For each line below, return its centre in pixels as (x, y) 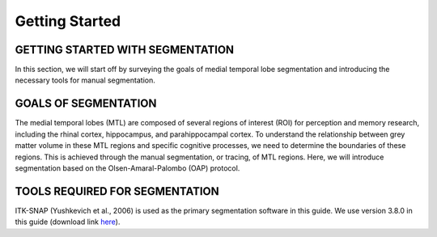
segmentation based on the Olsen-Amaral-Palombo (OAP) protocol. (127, 168)
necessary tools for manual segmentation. (85, 80)
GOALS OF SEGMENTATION (86, 104)
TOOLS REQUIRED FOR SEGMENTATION (117, 191)
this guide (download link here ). (68, 222)
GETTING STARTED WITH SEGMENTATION (125, 50)
